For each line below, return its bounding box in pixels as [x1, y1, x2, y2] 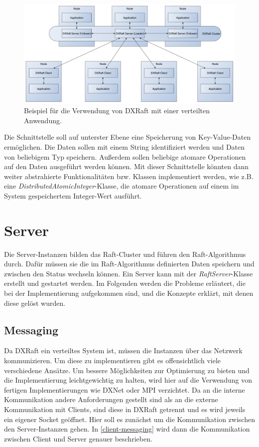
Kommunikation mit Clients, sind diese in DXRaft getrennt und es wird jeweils [4, 404, 246, 414]
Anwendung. [24, 115, 62, 125]
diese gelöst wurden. [4, 297, 66, 308]
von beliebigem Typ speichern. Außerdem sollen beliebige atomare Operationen [4, 151, 246, 162]
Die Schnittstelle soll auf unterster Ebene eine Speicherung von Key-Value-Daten [4, 132, 251, 142]
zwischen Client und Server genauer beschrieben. [4, 433, 152, 444]
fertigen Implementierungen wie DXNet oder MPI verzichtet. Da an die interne [4, 384, 245, 395]
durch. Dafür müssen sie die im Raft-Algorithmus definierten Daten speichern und [4, 258, 255, 269]
